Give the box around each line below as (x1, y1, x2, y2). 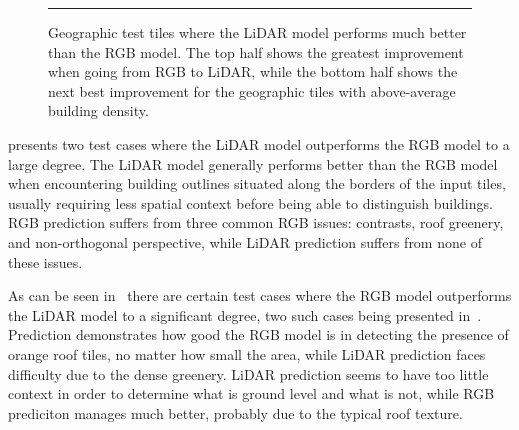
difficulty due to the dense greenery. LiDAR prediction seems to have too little (8, 363, 489, 384)
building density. (48, 100, 149, 121)
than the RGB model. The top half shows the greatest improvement (48, 41, 464, 62)
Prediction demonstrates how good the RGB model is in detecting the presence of (8, 324, 509, 345)
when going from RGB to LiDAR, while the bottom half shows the (48, 61, 458, 82)
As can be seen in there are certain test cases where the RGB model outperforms (8, 285, 512, 306)
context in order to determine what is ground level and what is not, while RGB (8, 383, 495, 404)
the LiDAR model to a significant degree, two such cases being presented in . (8, 304, 482, 325)
